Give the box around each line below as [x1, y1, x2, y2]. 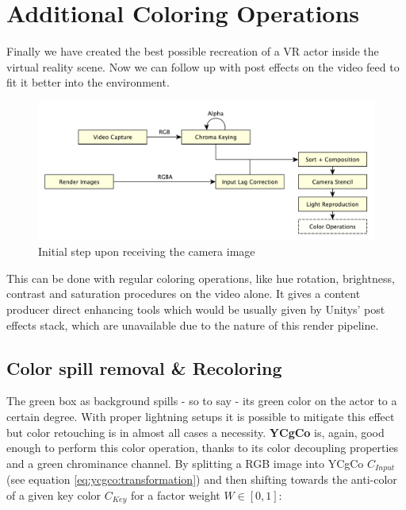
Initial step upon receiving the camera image [38, 243, 255, 260]
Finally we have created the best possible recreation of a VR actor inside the [6, 43, 379, 60]
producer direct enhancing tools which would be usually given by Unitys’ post [6, 301, 385, 318]
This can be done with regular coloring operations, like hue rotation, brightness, [6, 269, 395, 286]
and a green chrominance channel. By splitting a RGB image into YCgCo [6, 454, 364, 471]
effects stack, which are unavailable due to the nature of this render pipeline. [6, 316, 379, 333]
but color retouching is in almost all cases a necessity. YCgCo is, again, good [6, 423, 385, 440]
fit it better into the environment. [6, 74, 170, 91]
